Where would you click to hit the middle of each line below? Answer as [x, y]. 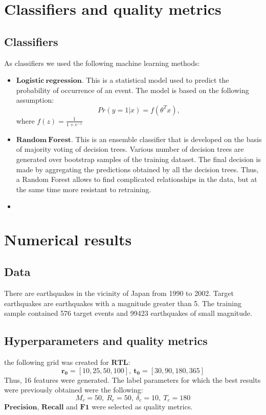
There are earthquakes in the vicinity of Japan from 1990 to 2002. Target [119, 293]
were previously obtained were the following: [74, 390]
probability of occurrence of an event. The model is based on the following [132, 90]
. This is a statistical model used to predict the [155, 80]
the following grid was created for [57, 362]
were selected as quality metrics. [142, 407]
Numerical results [68, 239]
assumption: [35, 100]
